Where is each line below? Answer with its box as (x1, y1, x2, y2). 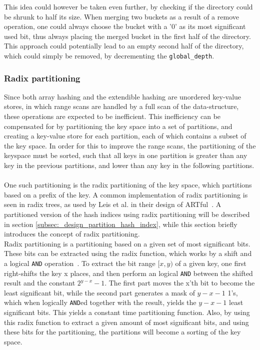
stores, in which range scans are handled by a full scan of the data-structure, (4, 101, 239, 111)
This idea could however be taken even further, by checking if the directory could (4, 1, 253, 11)
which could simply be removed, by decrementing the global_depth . (4, 50, 214, 60)
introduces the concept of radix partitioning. (4, 228, 140, 239)
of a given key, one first (175, 257, 246, 268)
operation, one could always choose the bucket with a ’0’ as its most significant (4, 21, 246, 31)
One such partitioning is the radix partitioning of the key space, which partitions (4, 179, 252, 190)
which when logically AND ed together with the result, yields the (4, 297, 196, 307)
